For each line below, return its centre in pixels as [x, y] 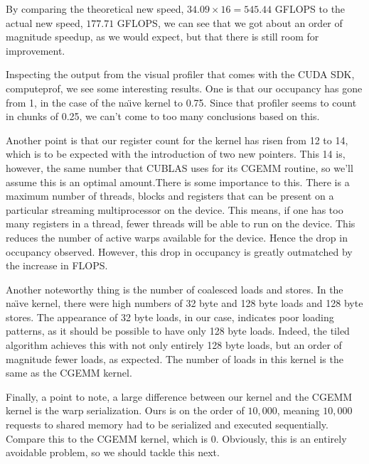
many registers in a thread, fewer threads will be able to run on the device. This [181, 223]
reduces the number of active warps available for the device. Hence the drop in [177, 237]
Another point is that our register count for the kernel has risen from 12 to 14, [177, 140]
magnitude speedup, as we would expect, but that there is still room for [162, 37]
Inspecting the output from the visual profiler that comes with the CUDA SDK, [180, 74]
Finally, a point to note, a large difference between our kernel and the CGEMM [179, 396]
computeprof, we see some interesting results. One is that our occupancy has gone [184, 88]
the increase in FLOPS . [57, 265]
